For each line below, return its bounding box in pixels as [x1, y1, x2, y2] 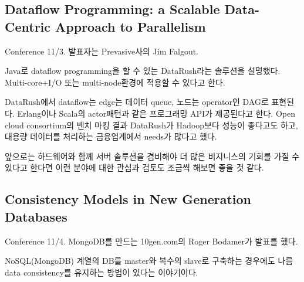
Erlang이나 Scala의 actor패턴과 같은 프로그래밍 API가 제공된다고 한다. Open [17, 107, 295, 119]
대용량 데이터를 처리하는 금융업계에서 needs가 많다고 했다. [5, 130, 217, 142]
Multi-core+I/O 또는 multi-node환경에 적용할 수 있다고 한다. [5, 76, 225, 88]
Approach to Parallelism [55, 17, 206, 35]
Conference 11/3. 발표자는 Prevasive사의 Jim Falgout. [5, 45, 199, 57]
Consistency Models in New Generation [5, 190, 251, 208]
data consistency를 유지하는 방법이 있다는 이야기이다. [5, 266, 198, 278]
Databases [5, 207, 67, 225]
